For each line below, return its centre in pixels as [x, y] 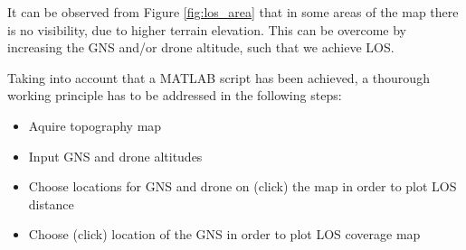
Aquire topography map [95, 125]
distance [51, 204]
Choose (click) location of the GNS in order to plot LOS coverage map [224, 234]
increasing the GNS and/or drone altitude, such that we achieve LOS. [201, 47]
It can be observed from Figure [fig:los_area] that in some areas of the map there [233, 12]
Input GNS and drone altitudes [115, 156]
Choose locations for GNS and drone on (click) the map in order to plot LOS [243, 186]
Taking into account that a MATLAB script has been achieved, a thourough [219, 77]
